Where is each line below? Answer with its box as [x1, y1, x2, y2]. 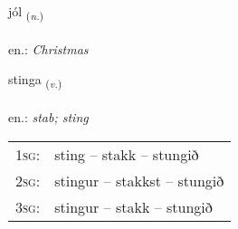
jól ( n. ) [8, 2, 44, 23]
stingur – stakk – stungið [54, 196, 213, 217]
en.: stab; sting [8, 108, 89, 127]
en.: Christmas [8, 39, 89, 58]
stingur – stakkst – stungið [54, 169, 224, 191]
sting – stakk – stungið [54, 143, 199, 165]
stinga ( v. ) [8, 70, 62, 91]
